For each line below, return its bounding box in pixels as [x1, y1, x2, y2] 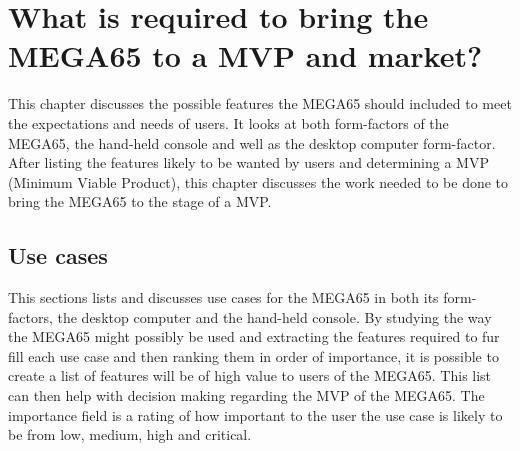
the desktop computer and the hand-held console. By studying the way [57, 306, 492, 327]
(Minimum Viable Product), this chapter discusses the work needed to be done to [8, 171, 509, 192]
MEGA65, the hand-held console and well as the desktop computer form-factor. [8, 132, 496, 153]
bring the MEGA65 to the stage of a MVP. [8, 191, 272, 212]
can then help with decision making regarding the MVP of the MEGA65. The [8, 385, 485, 406]
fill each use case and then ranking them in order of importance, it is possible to [8, 345, 499, 366]
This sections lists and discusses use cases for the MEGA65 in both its [8, 287, 439, 308]
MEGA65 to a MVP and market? [8, 35, 483, 76]
